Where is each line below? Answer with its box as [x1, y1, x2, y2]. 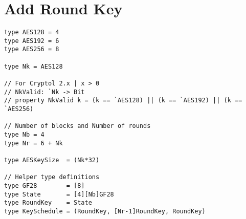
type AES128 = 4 [4, 29, 59, 36]
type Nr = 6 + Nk [4, 139, 63, 147]
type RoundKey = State [4, 199, 92, 207]
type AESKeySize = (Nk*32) [4, 156, 100, 164]
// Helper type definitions [4, 173, 100, 181]
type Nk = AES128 [4, 62, 63, 70]
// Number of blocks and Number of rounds [4, 122, 151, 130]
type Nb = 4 [4, 131, 44, 138]
